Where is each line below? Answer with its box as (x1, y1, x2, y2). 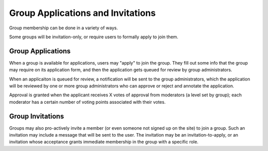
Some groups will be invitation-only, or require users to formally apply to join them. (9, 34, 179, 40)
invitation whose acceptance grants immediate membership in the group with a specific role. (9, 139, 199, 145)
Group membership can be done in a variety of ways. (9, 25, 118, 31)
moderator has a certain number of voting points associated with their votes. (9, 99, 166, 105)
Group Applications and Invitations (9, 7, 156, 18)
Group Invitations (9, 112, 64, 120)
